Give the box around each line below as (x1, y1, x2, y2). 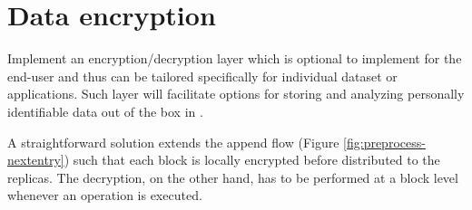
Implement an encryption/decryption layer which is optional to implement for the (7, 49, 462, 68)
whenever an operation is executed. (7, 186, 202, 205)
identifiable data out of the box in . (7, 101, 203, 120)
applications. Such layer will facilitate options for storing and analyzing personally (7, 84, 465, 103)
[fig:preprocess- (343, 132, 426, 151)
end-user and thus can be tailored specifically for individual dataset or (7, 66, 398, 85)
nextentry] (7, 150, 64, 169)
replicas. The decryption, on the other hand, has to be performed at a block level (7, 167, 458, 186)
